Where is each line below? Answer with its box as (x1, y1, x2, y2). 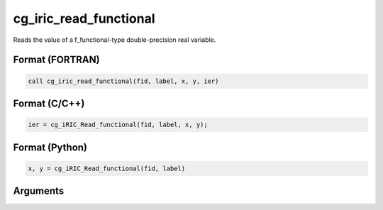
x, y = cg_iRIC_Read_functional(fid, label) (28, 164, 186, 172)
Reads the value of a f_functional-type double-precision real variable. (13, 35, 216, 44)
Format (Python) (13, 141, 88, 153)
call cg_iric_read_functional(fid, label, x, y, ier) (28, 77, 219, 85)
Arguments (13, 185, 65, 197)
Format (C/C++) (13, 97, 85, 109)
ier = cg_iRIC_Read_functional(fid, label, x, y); (28, 121, 209, 129)
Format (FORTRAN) (13, 54, 100, 66)
